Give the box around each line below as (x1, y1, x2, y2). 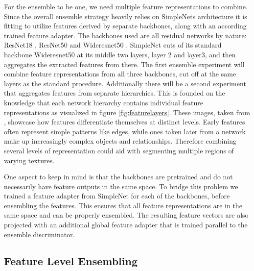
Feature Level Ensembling (4, 253, 138, 268)
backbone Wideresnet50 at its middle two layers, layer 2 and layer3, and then (4, 49, 236, 59)
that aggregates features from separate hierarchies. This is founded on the (4, 88, 225, 98)
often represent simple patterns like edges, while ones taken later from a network (4, 126, 246, 136)
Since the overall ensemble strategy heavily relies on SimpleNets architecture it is (4, 11, 247, 21)
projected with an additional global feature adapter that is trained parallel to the (4, 220, 248, 230)
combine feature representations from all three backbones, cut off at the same (4, 69, 236, 79)
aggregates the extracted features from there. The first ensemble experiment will (4, 59, 245, 69)
